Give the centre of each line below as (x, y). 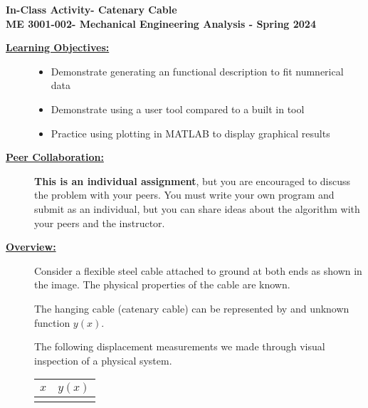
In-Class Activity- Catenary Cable (91, 9)
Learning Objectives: (58, 47)
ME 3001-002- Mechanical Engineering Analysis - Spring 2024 (161, 23)
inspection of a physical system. (103, 360)
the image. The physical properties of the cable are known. (162, 284)
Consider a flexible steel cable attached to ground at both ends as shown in (198, 270)
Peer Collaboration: (55, 157)
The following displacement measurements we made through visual (180, 346)
